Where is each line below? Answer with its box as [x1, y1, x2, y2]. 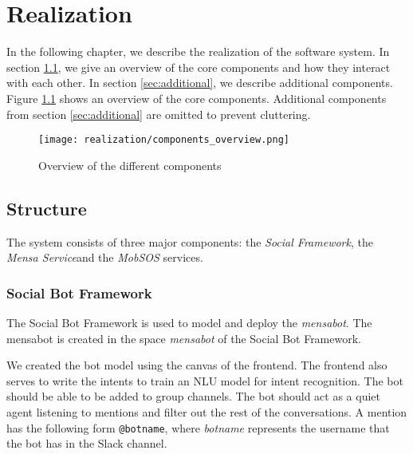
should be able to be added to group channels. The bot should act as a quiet [6, 388, 380, 405]
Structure [6, 195, 87, 220]
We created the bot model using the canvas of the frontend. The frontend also [6, 357, 387, 373]
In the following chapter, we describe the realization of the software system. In [6, 43, 390, 60]
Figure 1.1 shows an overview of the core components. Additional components [6, 89, 387, 106]
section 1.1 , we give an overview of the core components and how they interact [6, 58, 391, 75]
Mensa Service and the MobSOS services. [6, 249, 203, 266]
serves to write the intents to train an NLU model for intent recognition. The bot [6, 372, 403, 389]
